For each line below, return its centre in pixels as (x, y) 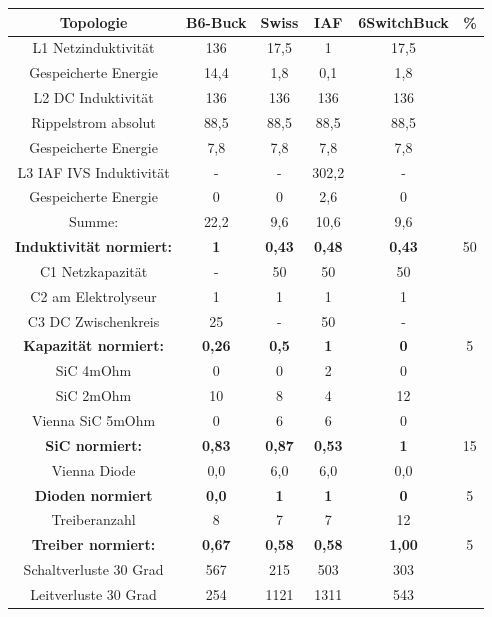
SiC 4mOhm (93, 370)
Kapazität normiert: (93, 345)
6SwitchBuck (403, 21)
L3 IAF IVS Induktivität (93, 171)
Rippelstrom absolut (93, 121)
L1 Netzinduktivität (93, 47)
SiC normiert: (93, 444)
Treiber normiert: (93, 544)
